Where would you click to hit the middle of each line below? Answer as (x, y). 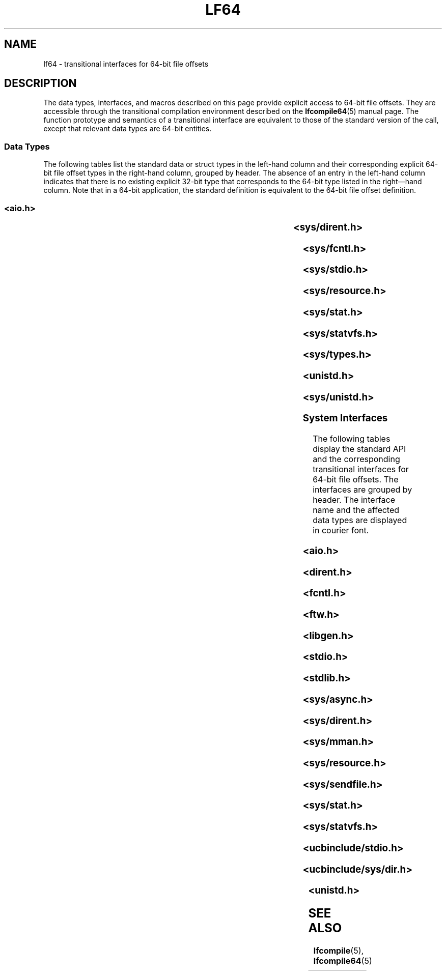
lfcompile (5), (339, 950)
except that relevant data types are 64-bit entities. (128, 129)
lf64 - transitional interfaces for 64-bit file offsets (126, 64)
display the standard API (359, 449)
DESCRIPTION (40, 83)
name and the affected (356, 510)
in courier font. (341, 530)
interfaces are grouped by (363, 490)
